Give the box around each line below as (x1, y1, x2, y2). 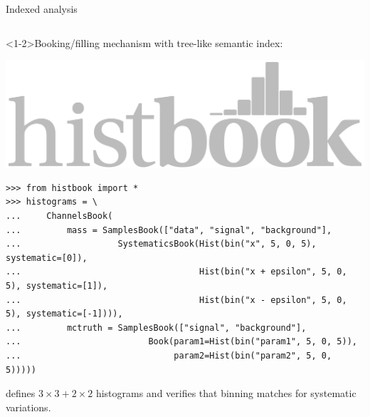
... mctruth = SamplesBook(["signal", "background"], (6, 322, 307, 333)
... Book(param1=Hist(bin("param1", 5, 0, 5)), (6, 336, 357, 347)
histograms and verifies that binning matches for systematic (95, 386, 356, 401)
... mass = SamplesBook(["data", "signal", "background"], (6, 225, 332, 235)
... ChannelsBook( (6, 211, 113, 222)
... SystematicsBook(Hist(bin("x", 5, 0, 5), (6, 239, 317, 249)
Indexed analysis (6, 1, 78, 16)
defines (6, 386, 36, 401)
